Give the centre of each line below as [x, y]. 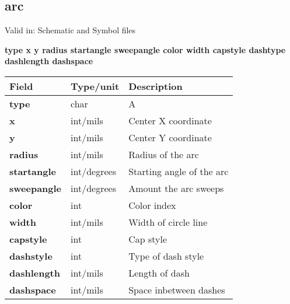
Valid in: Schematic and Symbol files [70, 30]
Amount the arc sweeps [176, 188]
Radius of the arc [164, 154]
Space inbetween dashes [177, 289]
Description [156, 86]
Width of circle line [168, 222]
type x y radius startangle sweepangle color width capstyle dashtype [145, 49]
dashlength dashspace [49, 61]
